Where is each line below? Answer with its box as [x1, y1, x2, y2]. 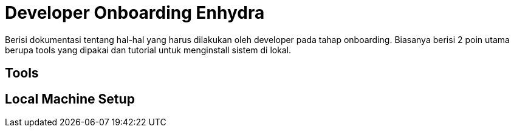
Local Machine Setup [5, 91, 135, 107]
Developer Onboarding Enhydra [5, 2, 265, 23]
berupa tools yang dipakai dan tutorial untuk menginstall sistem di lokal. [5, 44, 292, 55]
